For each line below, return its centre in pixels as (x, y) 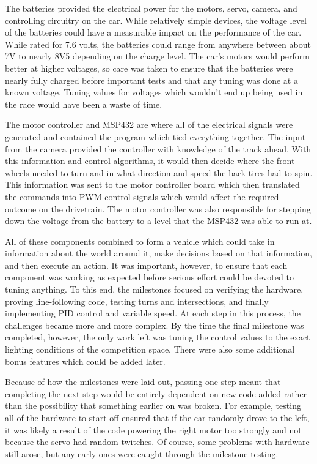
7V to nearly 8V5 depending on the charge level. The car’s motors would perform (157, 56)
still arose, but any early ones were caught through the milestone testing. (142, 453)
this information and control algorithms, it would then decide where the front (150, 161)
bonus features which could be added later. (85, 361)
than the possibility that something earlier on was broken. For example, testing (153, 406)
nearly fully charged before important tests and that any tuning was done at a (151, 80)
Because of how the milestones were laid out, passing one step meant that (143, 382)
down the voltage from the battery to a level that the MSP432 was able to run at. (158, 221)
